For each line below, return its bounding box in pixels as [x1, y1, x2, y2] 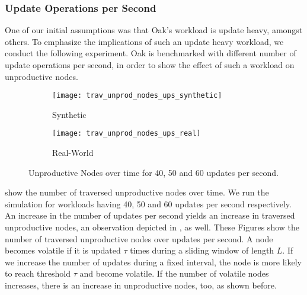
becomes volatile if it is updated [5, 244, 121, 256]
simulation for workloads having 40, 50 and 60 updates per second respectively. [5, 197, 292, 210]
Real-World [52, 146, 94, 159]
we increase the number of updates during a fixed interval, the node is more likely [5, 255, 302, 268]
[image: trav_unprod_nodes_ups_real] [52, 129, 201, 138]
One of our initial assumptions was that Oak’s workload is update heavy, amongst [5, 24, 303, 36]
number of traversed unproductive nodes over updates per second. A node [5, 232, 273, 245]
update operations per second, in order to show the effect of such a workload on [5, 59, 295, 70]
